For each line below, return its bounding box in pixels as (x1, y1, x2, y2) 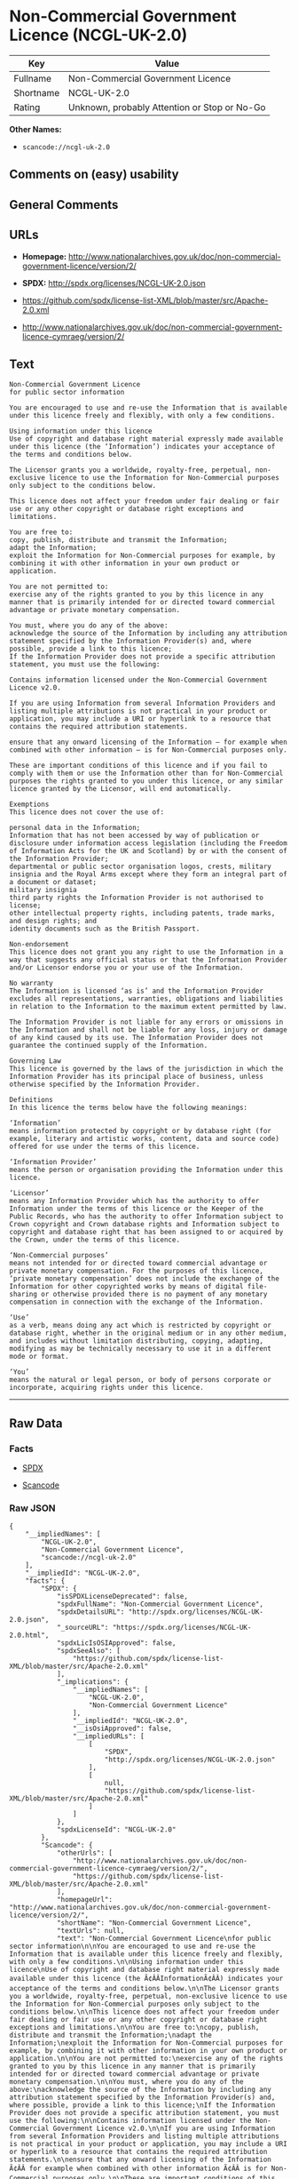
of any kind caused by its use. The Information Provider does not (9, 1034, 264, 1042)
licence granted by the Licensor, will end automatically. (9, 785, 232, 794)
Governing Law (9, 1057, 62, 1066)
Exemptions (9, 800, 50, 810)
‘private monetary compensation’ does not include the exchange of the (9, 1274, 279, 1283)
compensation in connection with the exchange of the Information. (9, 1297, 264, 1307)
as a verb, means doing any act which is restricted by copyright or (9, 1321, 272, 1330)
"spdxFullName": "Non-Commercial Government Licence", (56, 1600, 264, 1609)
